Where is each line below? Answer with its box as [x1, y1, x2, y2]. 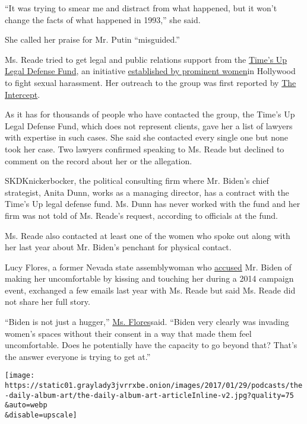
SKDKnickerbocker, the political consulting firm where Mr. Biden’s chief [5, 174, 269, 187]
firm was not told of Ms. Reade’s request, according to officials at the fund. [5, 209, 278, 221]
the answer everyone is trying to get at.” [5, 350, 151, 362]
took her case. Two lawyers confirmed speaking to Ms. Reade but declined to [5, 142, 284, 155]
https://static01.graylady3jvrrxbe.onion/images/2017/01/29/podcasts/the [5, 381, 303, 390]
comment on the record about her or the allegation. [5, 154, 192, 167]
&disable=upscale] [5, 411, 77, 420]
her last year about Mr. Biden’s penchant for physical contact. [5, 241, 232, 253]
